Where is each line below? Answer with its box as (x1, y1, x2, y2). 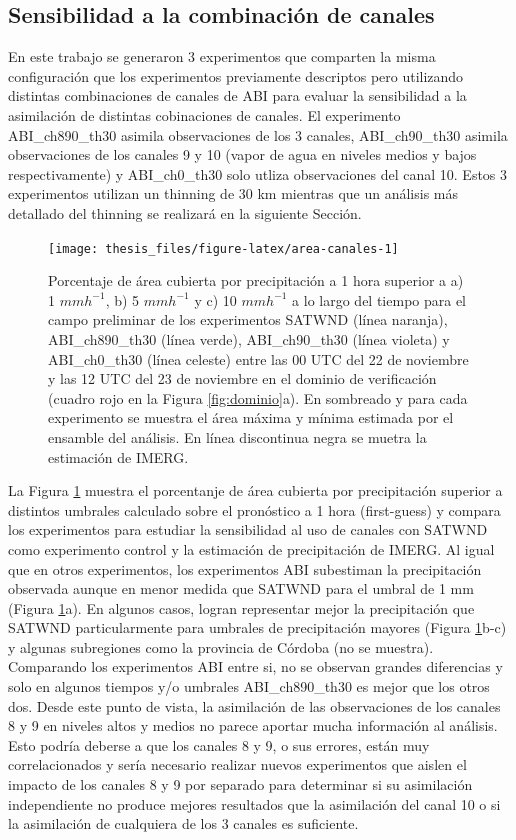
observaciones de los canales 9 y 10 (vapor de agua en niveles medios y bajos (8, 144, 477, 165)
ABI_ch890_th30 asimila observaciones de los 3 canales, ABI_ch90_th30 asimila (8, 124, 508, 145)
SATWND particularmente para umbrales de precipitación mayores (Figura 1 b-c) (8, 617, 507, 638)
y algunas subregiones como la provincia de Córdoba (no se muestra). (8, 636, 434, 657)
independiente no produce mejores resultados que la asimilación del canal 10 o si (8, 793, 501, 814)
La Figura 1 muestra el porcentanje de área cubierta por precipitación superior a (8, 480, 503, 501)
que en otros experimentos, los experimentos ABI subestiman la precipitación (8, 558, 482, 579)
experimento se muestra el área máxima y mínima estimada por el (48, 407, 454, 428)
